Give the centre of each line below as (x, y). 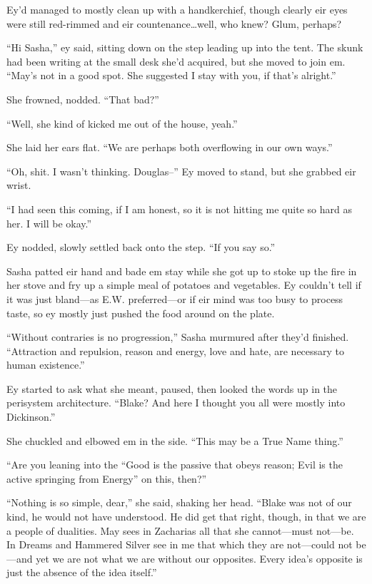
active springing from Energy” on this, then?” (107, 478)
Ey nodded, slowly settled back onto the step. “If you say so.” (141, 247)
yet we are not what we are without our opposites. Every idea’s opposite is (199, 558)
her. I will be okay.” (49, 223)
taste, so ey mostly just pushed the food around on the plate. (141, 313)
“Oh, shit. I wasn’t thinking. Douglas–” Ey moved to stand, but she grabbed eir (181, 171)
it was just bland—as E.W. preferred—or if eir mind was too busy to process (175, 298)
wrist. (19, 185)
